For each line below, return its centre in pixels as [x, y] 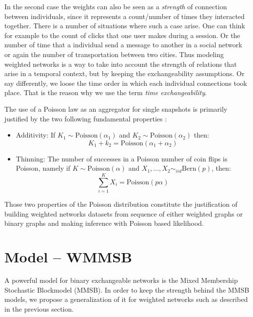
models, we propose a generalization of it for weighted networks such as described [126, 299]
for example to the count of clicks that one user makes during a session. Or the [122, 35]
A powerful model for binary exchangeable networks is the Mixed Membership [121, 280]
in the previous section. [39, 308]
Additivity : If [36, 135]
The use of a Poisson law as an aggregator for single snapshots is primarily [116, 109]
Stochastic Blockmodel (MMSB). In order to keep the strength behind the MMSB [127, 289]
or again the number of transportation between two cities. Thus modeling [114, 54]
